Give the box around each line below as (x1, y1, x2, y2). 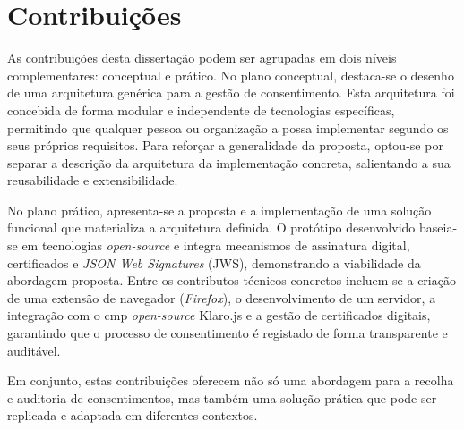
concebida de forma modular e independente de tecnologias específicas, (7, 100, 395, 119)
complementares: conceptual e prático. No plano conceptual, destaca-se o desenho (7, 65, 454, 84)
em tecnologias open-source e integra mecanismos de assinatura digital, (21, 236, 410, 255)
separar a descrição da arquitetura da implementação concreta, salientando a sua (7, 153, 451, 172)
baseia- (418, 218, 458, 237)
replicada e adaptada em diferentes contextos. (7, 406, 258, 425)
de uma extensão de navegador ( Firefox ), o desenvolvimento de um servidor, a (7, 288, 436, 307)
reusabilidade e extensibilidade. (7, 171, 178, 190)
